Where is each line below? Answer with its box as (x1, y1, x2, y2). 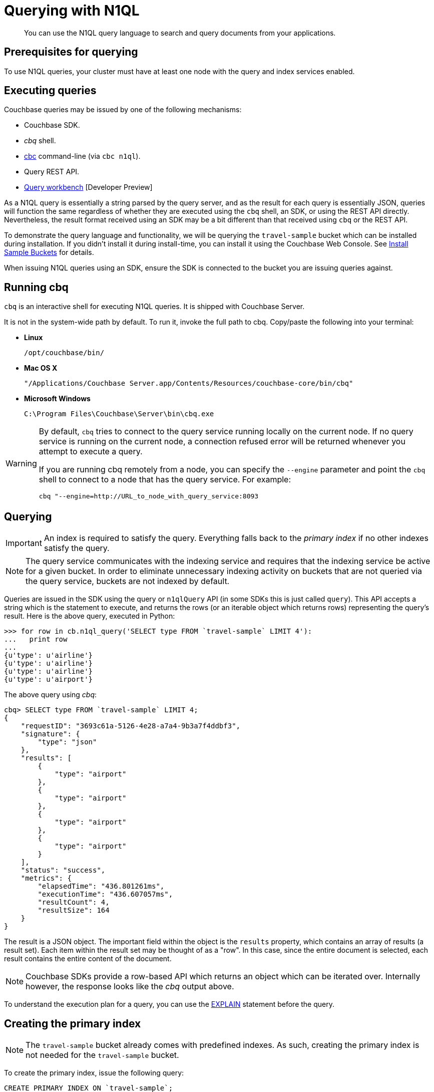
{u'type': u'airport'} (4, 675, 93, 684)
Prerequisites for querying (4, 46, 138, 59)
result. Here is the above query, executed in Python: (4, 612, 175, 621)
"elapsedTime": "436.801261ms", (38, 882, 165, 891)
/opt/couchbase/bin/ (24, 349, 105, 357)
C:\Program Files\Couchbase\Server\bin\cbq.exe (24, 410, 214, 418)
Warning (6, 458, 37, 468)
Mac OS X (24, 364, 58, 373)
